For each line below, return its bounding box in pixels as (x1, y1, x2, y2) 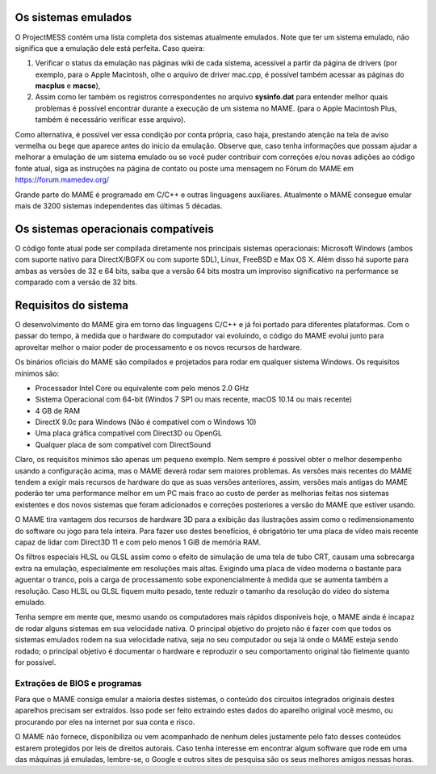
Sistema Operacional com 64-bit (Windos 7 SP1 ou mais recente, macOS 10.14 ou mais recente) (35, 394, 353, 404)
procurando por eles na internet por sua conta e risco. (15, 717, 195, 726)
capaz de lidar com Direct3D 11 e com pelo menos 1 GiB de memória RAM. (15, 537, 262, 547)
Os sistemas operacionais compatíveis (15, 222, 214, 236)
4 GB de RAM (35, 406, 81, 415)
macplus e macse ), (35, 81, 101, 90)
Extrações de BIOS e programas (15, 677, 142, 688)
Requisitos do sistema (15, 298, 129, 312)
